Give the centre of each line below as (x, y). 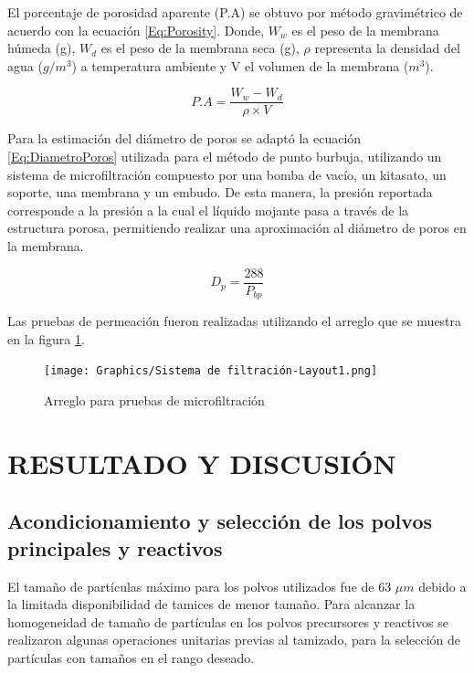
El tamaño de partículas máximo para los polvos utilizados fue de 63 (200, 586)
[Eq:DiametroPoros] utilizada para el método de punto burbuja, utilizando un (225, 157)
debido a (442, 586)
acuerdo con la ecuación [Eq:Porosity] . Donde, (136, 30)
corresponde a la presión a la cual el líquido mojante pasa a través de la (208, 210)
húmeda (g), (42, 48)
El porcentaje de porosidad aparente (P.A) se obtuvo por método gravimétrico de (235, 12)
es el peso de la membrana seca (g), (200, 48)
